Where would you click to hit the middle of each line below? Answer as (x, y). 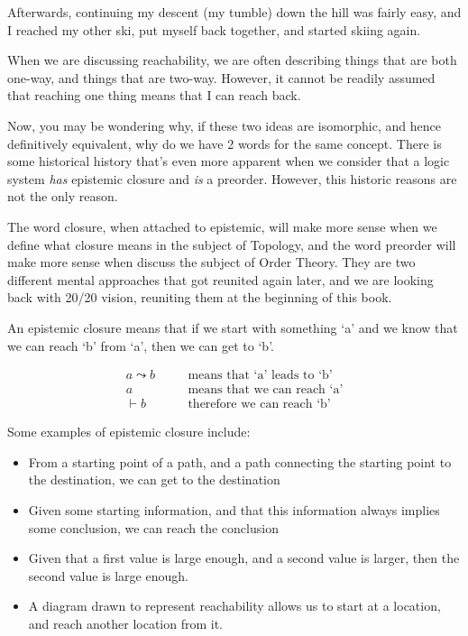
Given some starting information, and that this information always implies (234, 509)
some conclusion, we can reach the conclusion (153, 527)
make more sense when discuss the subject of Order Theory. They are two (211, 262)
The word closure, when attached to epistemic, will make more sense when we (222, 226)
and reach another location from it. (125, 623)
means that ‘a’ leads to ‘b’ (260, 376)
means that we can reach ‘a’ (266, 390)
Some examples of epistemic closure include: (129, 432)
